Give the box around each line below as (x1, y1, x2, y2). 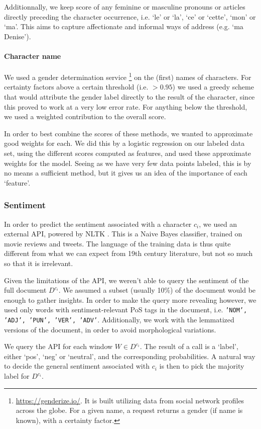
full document (4, 285, 47, 295)
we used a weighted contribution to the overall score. (4, 111, 166, 122)
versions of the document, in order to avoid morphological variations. (4, 324, 216, 334)
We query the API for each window (4, 341, 113, 352)
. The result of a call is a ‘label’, (140, 341, 238, 352)
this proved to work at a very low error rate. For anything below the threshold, (4, 101, 247, 112)
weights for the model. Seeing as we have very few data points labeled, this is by (4, 157, 251, 168)
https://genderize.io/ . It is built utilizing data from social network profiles (16, 395, 244, 405)
